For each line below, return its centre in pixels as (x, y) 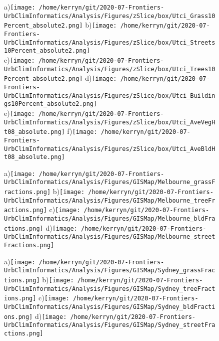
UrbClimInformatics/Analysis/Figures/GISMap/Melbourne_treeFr (110, 200)
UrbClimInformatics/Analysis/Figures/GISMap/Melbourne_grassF (110, 182)
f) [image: (82, 131)
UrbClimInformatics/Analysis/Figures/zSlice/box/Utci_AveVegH (110, 122)
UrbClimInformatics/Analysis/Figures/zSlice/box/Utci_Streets (110, 42)
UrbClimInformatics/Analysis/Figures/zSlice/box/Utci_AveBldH (110, 149)
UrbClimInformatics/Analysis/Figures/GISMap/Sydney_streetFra (110, 325)
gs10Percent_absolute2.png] (51, 104)
